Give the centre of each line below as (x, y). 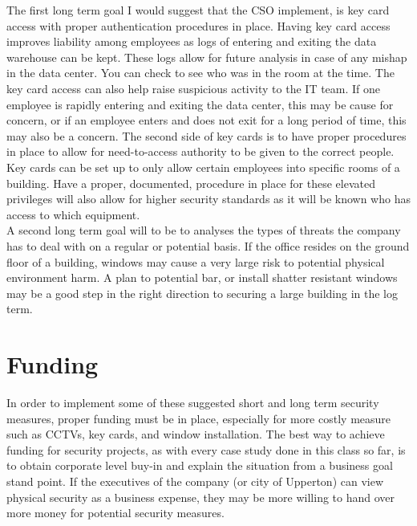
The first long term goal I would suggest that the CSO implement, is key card (198, 10)
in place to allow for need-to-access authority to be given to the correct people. (200, 151)
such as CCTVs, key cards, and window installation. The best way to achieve (196, 434)
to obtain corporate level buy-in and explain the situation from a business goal (200, 465)
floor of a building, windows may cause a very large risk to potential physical (196, 261)
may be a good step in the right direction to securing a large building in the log (202, 293)
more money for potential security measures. (115, 513)
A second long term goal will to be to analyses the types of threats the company (204, 230)
